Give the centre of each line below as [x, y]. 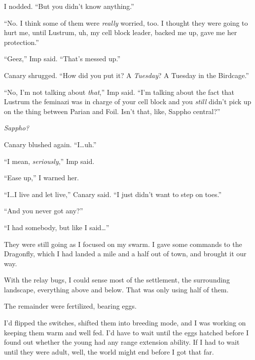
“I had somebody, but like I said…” [57, 227]
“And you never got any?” [44, 211]
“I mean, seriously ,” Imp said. [49, 161]
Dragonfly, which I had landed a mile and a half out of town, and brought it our [125, 254]
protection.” [21, 42]
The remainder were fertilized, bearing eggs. [70, 306]
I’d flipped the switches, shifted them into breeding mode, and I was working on [125, 323]
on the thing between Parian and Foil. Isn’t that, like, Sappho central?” [112, 111]
